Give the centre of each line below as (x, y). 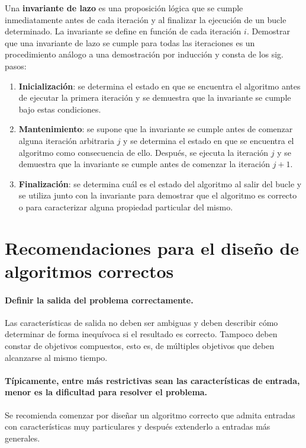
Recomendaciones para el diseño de (152, 247)
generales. (22, 438)
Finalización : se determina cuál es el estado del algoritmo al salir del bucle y (160, 183)
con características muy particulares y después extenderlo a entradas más (138, 426)
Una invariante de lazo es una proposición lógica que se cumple (124, 8)
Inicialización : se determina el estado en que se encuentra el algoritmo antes (160, 86)
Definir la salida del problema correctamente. (99, 300)
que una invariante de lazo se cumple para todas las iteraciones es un (130, 42)
